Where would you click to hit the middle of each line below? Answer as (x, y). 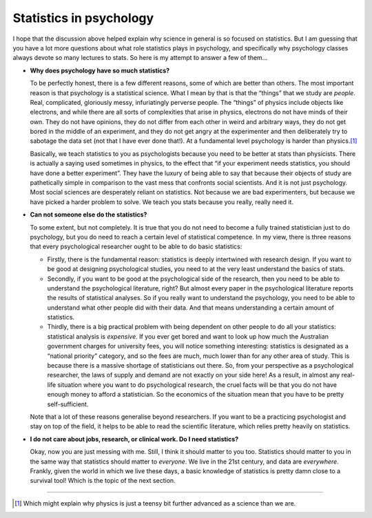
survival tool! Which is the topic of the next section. (103, 481)
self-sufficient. (68, 404)
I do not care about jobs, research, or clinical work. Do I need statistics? (134, 439)
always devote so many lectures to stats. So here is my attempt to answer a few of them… (140, 58)
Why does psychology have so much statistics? (100, 70)
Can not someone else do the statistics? (89, 215)
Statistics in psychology (83, 18)
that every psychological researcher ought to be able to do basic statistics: (136, 247)
